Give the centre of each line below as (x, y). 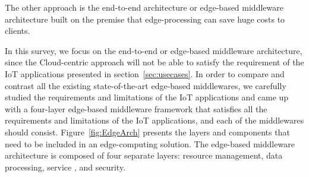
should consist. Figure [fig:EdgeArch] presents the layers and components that (147, 132)
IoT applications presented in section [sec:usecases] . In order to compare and (145, 73)
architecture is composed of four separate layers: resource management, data (144, 155)
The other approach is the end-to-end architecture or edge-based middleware (144, 7)
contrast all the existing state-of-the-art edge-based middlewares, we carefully (146, 85)
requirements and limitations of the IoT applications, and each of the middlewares (154, 120)
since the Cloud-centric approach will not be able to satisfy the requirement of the (154, 62)
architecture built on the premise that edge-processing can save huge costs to (145, 19)
